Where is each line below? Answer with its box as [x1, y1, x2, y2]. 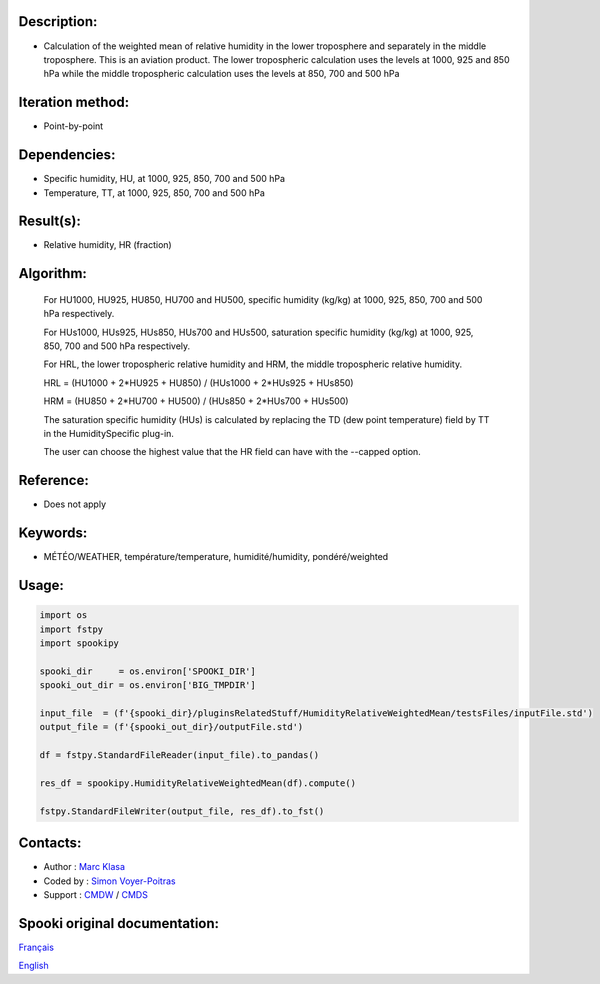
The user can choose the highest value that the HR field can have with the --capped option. [43, 446, 422, 458]
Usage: [18, 576, 65, 594]
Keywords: [18, 525, 88, 542]
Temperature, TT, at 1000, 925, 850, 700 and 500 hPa [43, 186, 265, 199]
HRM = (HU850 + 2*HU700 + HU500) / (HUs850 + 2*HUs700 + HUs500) [43, 395, 349, 407]
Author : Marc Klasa [43, 861, 125, 873]
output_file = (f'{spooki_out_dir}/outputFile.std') [39, 721, 304, 733]
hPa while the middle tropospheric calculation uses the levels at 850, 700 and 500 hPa [43, 68, 400, 80]
